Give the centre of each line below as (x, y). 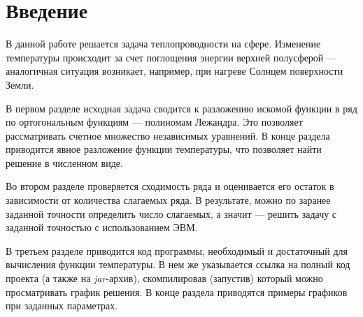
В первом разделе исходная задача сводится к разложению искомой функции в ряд (181, 108)
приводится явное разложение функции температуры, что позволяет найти (164, 149)
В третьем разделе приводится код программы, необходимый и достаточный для (177, 250)
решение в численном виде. (64, 162)
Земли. (20, 84)
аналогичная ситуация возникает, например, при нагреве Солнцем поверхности (175, 71)
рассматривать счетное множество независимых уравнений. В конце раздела (168, 135)
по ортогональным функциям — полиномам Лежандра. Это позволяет (154, 122)
